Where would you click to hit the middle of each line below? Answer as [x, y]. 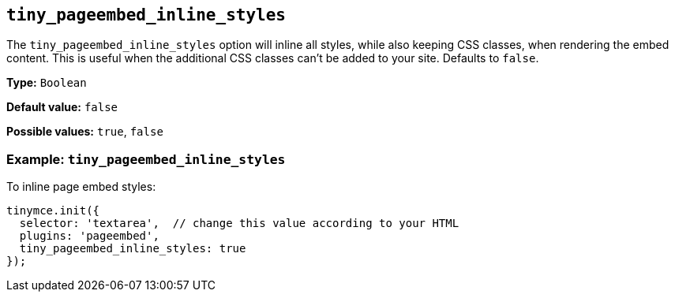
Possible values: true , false [85, 132]
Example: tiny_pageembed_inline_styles [146, 159]
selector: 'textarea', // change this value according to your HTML [239, 223]
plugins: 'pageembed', [89, 236]
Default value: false [62, 107]
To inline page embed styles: [81, 187]
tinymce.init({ [53, 211]
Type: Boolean [47, 83]
